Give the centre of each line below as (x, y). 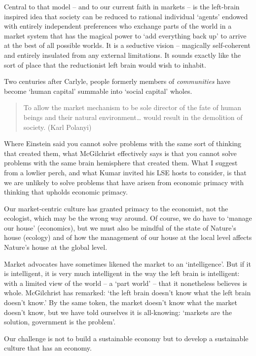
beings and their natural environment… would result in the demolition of (133, 117)
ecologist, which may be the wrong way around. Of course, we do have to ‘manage (128, 218)
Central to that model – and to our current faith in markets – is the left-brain (122, 6)
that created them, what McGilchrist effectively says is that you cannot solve (120, 153)
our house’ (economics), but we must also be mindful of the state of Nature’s (120, 227)
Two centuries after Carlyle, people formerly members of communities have (117, 81)
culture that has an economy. (48, 348)
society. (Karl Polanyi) (57, 127)
